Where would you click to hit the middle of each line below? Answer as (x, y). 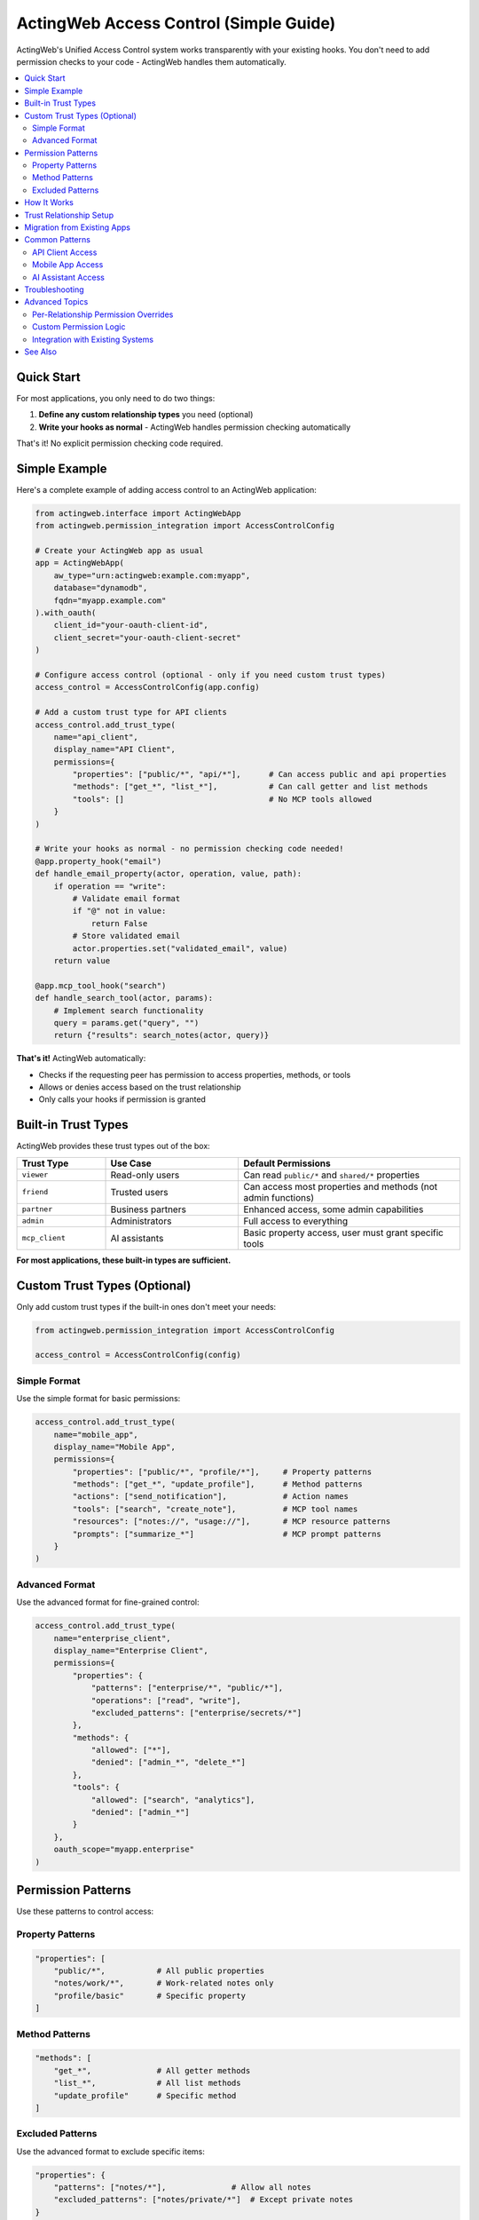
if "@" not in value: (119, 911)
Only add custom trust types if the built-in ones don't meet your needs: (146, 1306)
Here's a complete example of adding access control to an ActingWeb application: (166, 489)
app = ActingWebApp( (79, 563)
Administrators (141, 1221)
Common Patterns (57, 240)
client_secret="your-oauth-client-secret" (147, 638)
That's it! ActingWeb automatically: (81, 1058)
